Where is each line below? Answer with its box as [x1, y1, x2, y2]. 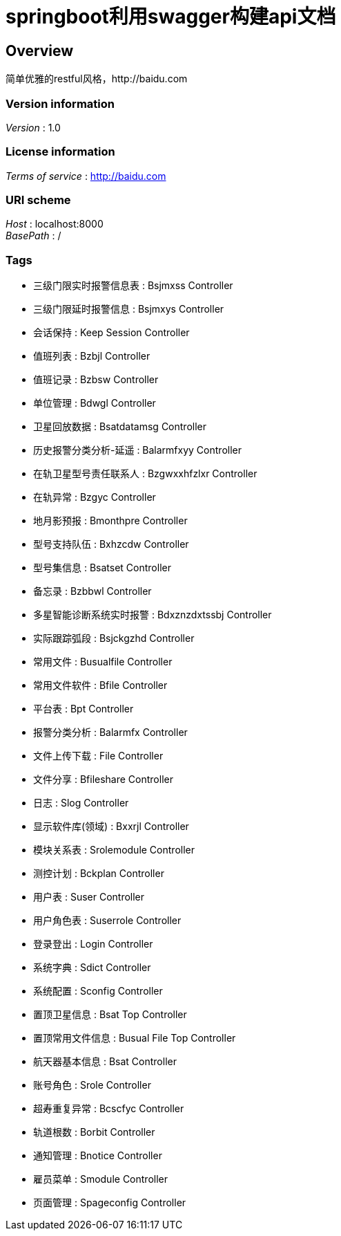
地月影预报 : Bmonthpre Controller [33, 515, 188, 527]
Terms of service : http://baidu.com [6, 169, 166, 182]
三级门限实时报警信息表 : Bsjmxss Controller [33, 279, 233, 292]
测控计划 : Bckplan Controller [33, 867, 164, 880]
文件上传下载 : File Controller [33, 750, 164, 762]
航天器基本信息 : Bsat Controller [33, 1055, 177, 1068]
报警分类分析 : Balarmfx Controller [33, 726, 188, 739]
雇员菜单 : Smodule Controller [33, 1173, 168, 1186]
